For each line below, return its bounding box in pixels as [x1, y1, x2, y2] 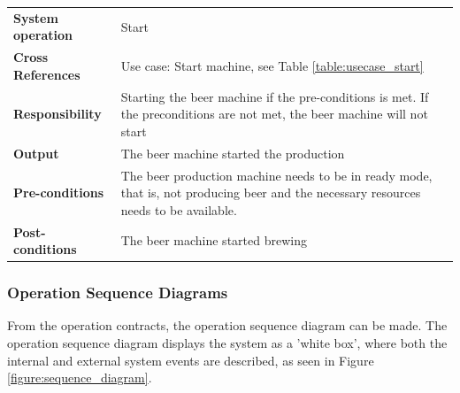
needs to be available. [120, 200, 237, 219]
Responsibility [13, 104, 102, 123]
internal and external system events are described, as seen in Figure [7, 351, 374, 369]
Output [13, 143, 59, 162]
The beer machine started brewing [120, 231, 307, 250]
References [13, 65, 80, 83]
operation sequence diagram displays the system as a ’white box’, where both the [7, 334, 448, 352]
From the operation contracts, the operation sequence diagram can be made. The [7, 316, 448, 335]
